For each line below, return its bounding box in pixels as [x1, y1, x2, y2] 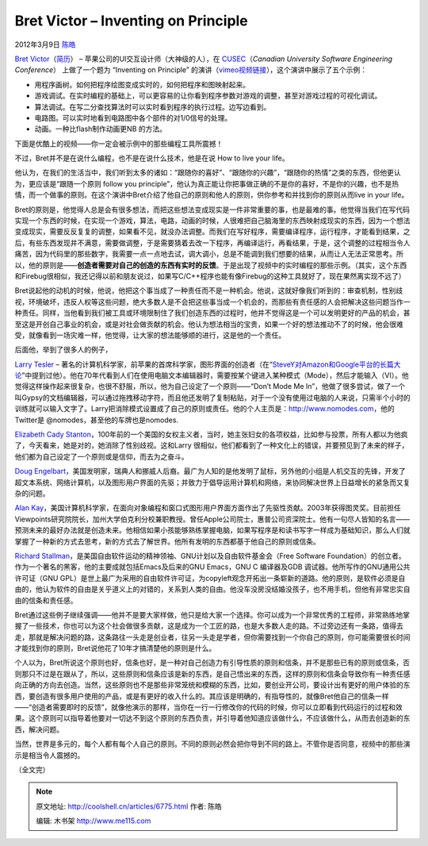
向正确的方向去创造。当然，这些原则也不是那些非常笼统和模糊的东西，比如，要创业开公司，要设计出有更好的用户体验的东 [14, 680, 411, 690]
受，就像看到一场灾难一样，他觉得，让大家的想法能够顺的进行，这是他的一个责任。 [14, 330, 285, 340]
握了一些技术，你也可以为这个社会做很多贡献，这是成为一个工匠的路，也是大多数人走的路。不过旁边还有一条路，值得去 [14, 621, 403, 631]
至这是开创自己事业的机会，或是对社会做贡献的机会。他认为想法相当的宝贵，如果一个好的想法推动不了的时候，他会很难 [14, 319, 403, 329]
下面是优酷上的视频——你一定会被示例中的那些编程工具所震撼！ [14, 139, 224, 148]
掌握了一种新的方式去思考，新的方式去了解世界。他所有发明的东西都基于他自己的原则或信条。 [14, 536, 320, 546]
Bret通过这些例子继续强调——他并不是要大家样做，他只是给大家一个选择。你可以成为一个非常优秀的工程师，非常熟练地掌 [14, 610, 410, 619]
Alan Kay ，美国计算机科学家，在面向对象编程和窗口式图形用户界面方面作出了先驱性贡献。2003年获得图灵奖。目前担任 [14, 503, 401, 513]
